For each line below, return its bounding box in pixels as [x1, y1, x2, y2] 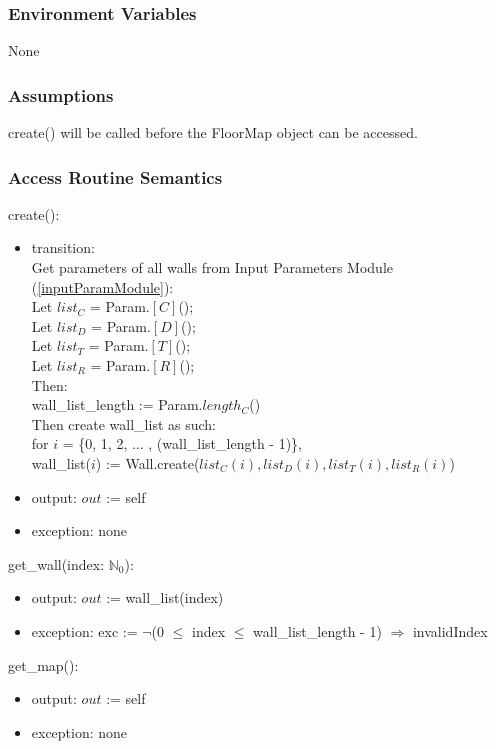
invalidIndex [412, 620, 488, 641]
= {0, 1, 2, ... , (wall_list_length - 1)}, [62, 433, 302, 454]
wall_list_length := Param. [31, 394, 203, 415]
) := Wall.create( [95, 452, 200, 473]
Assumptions [8, 82, 114, 107]
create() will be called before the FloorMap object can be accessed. [8, 122, 418, 143]
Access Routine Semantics [8, 164, 223, 189]
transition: [31, 237, 95, 258]
